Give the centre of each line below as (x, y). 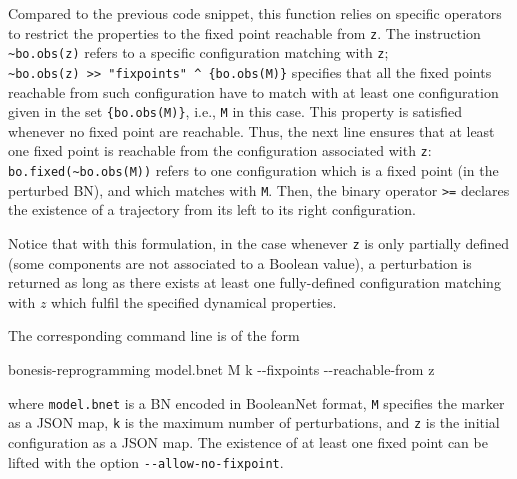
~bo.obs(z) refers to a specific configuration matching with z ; (198, 52)
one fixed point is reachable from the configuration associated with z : (220, 150)
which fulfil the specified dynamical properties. (194, 301)
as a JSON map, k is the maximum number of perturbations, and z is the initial (254, 422)
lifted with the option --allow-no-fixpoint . (146, 461)
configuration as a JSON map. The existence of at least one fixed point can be (248, 441)
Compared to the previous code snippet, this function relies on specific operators (255, 13)
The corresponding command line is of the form (154, 335)
